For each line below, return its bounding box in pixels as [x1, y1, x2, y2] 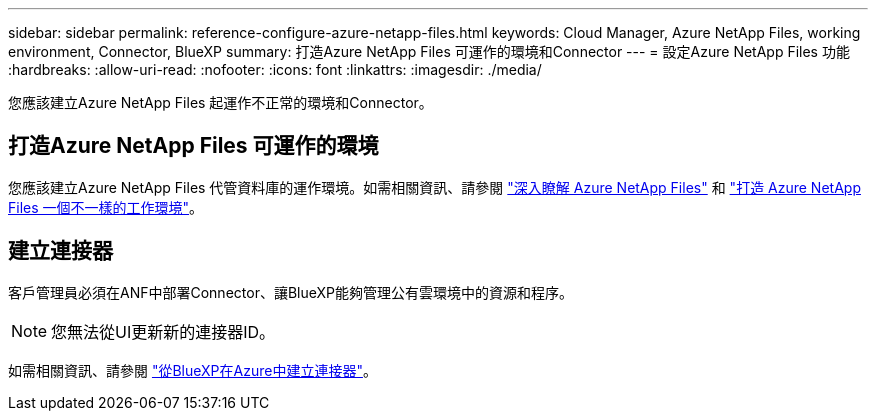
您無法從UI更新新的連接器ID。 [51, 321, 276, 342]
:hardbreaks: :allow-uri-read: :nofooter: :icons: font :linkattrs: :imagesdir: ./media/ [8, 61, 542, 78]
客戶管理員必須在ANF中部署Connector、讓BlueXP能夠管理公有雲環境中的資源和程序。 [8, 283, 573, 301]
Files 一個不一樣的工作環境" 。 [8, 198, 204, 216]
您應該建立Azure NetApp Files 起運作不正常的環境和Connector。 [8, 94, 433, 111]
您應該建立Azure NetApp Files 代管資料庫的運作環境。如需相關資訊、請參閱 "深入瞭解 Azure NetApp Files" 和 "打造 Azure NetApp [8, 178, 861, 196]
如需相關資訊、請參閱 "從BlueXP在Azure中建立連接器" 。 [8, 361, 377, 379]
